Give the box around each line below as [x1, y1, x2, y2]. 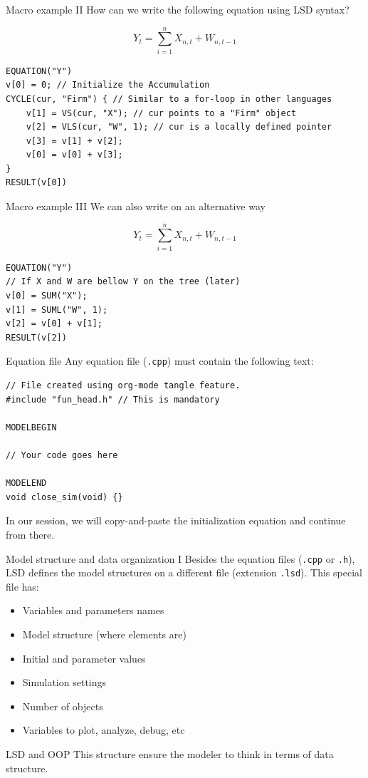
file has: [6, 579, 39, 593]
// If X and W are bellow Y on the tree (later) [6, 276, 241, 287]
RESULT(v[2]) [6, 332, 67, 343]
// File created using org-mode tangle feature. [6, 380, 241, 390]
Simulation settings [22, 675, 107, 690]
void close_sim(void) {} [6, 492, 123, 502]
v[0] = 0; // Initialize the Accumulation [6, 80, 210, 90]
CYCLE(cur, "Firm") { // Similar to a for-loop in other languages [6, 93, 332, 104]
